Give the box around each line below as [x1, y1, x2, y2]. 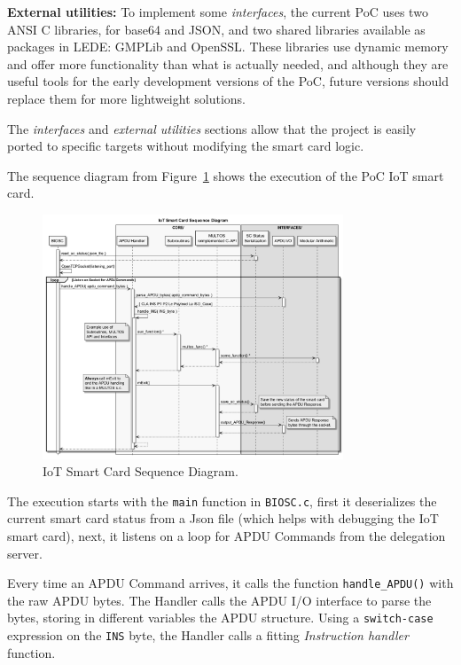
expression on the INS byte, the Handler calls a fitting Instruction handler [7, 626, 409, 645]
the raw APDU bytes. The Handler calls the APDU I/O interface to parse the [7, 591, 432, 609]
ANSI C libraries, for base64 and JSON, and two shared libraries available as [7, 20, 426, 38]
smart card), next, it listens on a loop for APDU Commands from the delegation [7, 526, 446, 544]
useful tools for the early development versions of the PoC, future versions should [7, 72, 449, 90]
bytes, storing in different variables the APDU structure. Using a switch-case [7, 608, 434, 627]
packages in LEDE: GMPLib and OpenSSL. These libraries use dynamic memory [7, 37, 449, 56]
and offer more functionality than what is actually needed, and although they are [7, 54, 449, 73]
